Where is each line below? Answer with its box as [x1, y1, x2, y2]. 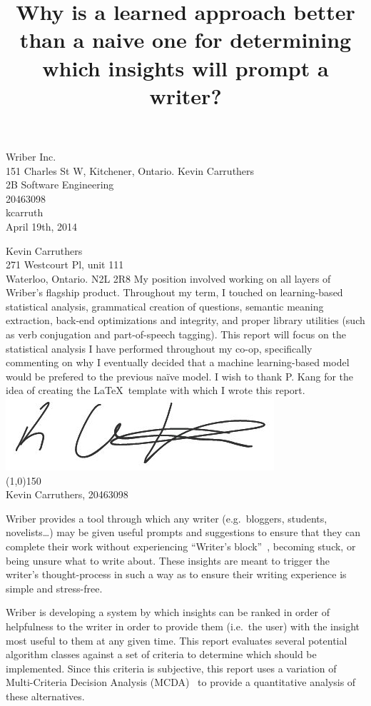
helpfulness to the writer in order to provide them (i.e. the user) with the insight [6, 618, 360, 633]
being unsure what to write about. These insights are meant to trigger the [6, 553, 330, 568]
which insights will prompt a [42, 53, 329, 82]
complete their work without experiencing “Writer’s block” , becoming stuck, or [6, 539, 356, 553]
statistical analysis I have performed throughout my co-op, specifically [6, 341, 312, 355]
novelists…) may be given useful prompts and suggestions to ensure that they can [6, 525, 360, 540]
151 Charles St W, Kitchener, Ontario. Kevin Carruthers [6, 163, 255, 178]
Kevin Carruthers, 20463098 [6, 487, 128, 502]
